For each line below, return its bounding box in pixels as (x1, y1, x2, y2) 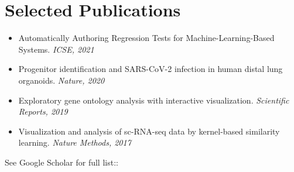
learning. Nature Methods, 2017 (18, 136, 131, 149)
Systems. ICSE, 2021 (18, 43, 94, 55)
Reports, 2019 (18, 105, 68, 118)
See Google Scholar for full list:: (5, 156, 118, 168)
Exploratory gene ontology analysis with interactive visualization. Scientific (18, 94, 289, 106)
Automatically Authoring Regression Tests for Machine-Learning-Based (18, 32, 275, 44)
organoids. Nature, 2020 (18, 74, 105, 86)
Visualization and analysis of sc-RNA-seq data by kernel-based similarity (18, 125, 280, 137)
